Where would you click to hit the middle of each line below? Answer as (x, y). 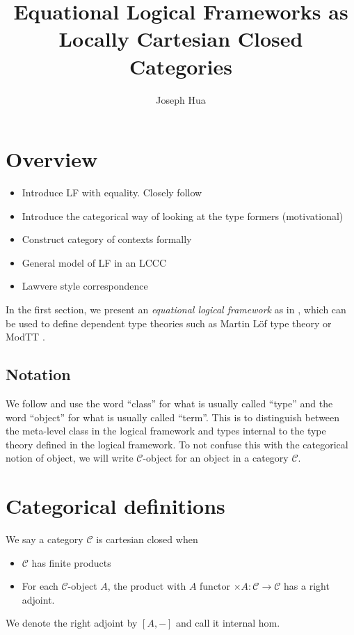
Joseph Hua (181, 99)
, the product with (147, 586)
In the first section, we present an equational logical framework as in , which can (176, 309)
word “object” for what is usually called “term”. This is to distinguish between (173, 417)
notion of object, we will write (70, 458)
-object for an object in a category (216, 458)
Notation (38, 374)
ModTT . (25, 337)
